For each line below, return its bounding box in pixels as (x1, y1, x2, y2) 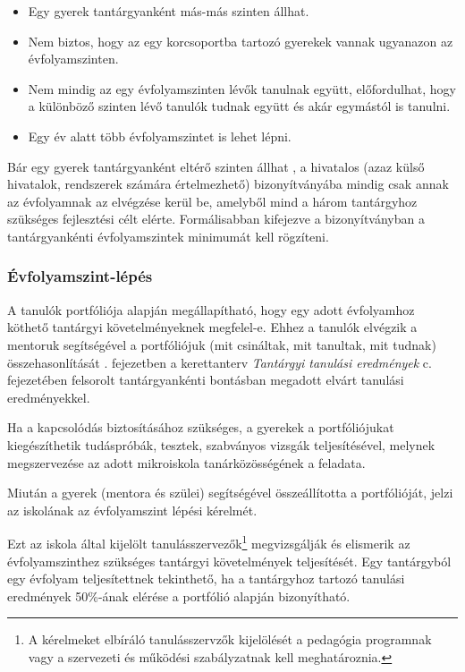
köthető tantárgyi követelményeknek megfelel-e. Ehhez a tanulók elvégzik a (7, 318, 418, 336)
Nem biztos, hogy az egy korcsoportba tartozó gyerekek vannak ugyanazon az (28, 31, 453, 50)
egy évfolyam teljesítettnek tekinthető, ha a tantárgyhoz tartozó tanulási (7, 569, 405, 588)
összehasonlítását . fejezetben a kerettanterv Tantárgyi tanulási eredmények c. (7, 353, 432, 371)
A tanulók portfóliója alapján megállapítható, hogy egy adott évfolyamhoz (7, 300, 415, 319)
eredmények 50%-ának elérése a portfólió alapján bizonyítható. (7, 586, 351, 605)
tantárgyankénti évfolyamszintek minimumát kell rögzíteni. (7, 226, 329, 245)
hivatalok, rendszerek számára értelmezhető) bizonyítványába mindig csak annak (7, 174, 449, 193)
